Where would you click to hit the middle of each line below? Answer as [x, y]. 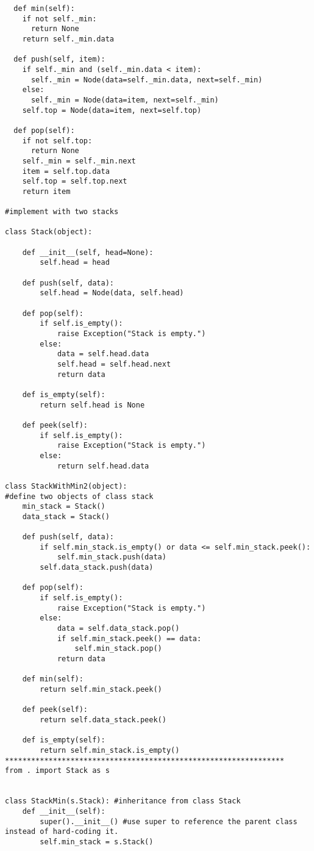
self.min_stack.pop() [118, 649]
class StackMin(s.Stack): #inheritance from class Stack [123, 801]
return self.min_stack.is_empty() [110, 750]
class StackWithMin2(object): [66, 486]
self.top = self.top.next [75, 181]
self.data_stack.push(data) [97, 568]
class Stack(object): [49, 232]
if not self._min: [59, 19]
